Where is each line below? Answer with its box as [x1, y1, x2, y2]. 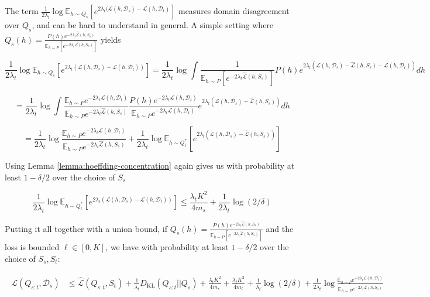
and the [266, 222, 294, 234]
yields [100, 33, 121, 45]
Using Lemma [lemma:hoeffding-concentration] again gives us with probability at [5, 159, 295, 172]
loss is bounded [5, 240, 60, 252]
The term [5, 5, 39, 16]
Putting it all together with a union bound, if [5, 222, 167, 234]
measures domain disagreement [178, 5, 290, 16]
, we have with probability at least [105, 240, 229, 252]
